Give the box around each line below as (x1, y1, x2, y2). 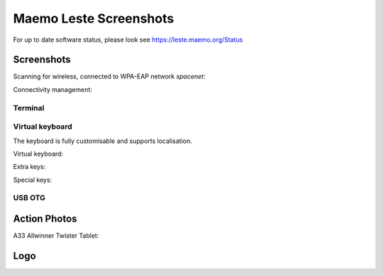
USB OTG (13, 193, 46, 203)
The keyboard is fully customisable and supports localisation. (13, 137, 193, 145)
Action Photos (13, 213, 77, 225)
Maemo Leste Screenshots (13, 11, 174, 26)
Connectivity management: (13, 85, 92, 93)
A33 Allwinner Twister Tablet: (13, 231, 99, 240)
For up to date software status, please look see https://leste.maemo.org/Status (13, 35, 243, 44)
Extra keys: (13, 163, 46, 171)
